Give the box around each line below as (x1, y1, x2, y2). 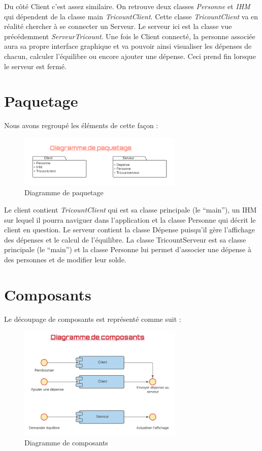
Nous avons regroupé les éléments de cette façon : (4, 120, 158, 131)
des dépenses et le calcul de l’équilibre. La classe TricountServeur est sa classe (4, 234, 246, 245)
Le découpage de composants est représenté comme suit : (4, 313, 181, 324)
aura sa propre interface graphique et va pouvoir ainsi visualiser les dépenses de (4, 41, 252, 51)
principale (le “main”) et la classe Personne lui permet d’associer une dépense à (4, 244, 251, 255)
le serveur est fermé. (4, 61, 67, 71)
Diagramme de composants (24, 437, 108, 448)
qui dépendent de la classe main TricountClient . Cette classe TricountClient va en (4, 11, 258, 21)
